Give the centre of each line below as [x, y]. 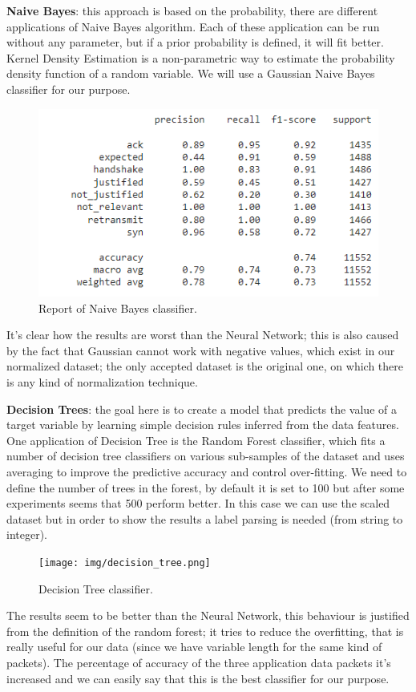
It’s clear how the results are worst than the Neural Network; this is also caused [203, 335]
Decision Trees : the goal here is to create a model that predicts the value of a [202, 409]
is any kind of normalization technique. [102, 382]
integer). [27, 534]
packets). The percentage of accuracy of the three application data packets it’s [199, 663]
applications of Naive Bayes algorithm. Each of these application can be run [193, 26]
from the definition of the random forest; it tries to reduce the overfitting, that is [205, 631]
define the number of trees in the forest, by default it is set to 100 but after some [206, 487]
